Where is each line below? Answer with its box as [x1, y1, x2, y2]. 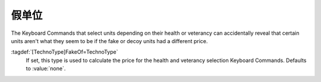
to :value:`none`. [26, 65, 66, 72]
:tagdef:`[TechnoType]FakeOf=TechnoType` [11, 48, 118, 55]
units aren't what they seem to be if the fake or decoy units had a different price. [11, 37, 208, 44]
